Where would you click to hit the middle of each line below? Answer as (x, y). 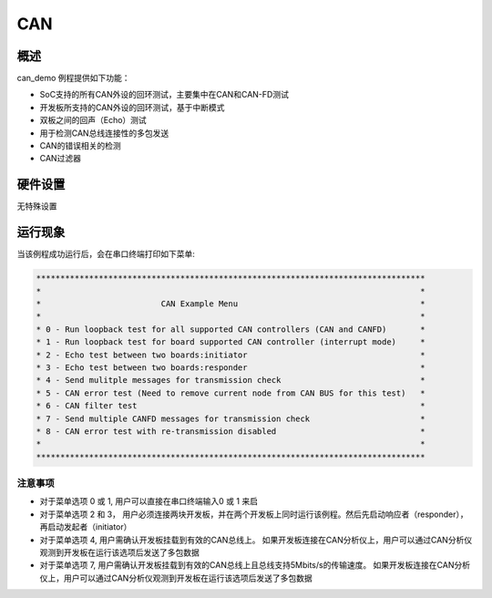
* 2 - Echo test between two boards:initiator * (231, 355)
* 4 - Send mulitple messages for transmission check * (231, 380)
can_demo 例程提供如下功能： (73, 78)
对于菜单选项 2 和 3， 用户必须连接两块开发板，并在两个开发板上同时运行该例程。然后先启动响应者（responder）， (254, 514)
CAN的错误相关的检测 (81, 146)
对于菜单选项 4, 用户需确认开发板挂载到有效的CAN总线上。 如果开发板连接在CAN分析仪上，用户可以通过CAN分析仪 (256, 540)
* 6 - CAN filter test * (231, 406)
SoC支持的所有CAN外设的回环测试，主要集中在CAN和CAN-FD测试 (164, 95)
